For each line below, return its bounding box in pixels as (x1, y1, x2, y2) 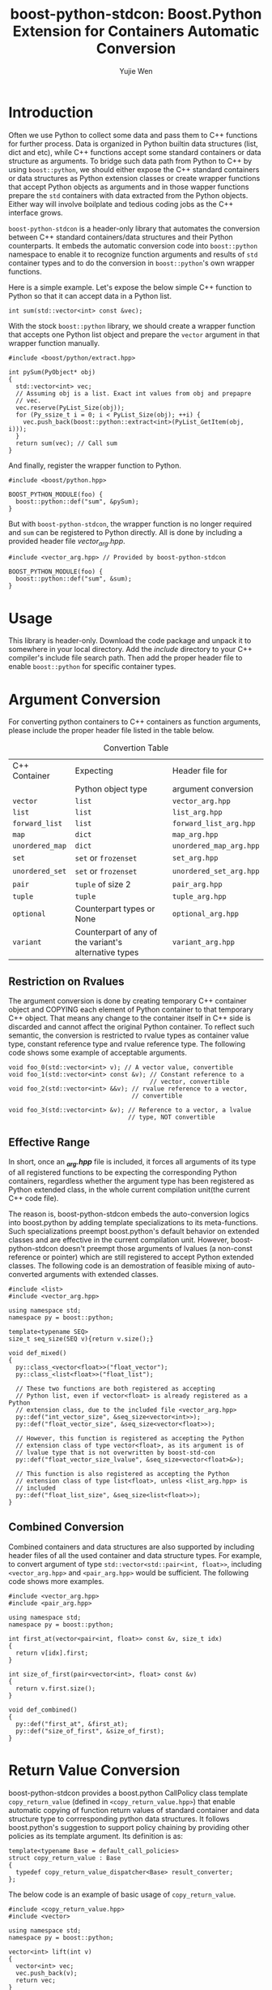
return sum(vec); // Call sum (15, 439, 117, 447)
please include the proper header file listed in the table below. (8, 726, 215, 736)
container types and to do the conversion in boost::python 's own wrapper (8, 257, 255, 268)
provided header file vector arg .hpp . (8, 536, 125, 548)
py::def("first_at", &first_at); (15, 1720, 129, 1728)
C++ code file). (8, 1193, 59, 1202)
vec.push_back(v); (15, 1969, 79, 1977)
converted (8, 1269, 43, 1279)
